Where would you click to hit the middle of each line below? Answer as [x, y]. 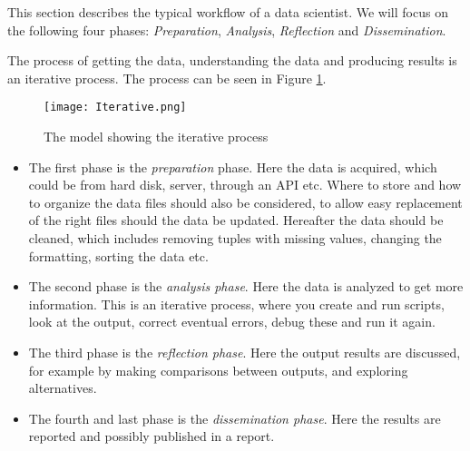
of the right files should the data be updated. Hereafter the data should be [236, 220]
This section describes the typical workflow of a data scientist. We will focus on [228, 12]
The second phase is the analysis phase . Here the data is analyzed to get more [246, 286]
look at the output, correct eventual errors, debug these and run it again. [232, 322]
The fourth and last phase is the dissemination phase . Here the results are [235, 418]
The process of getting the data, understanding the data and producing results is [232, 60]
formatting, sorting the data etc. [118, 255]
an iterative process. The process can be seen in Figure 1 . [167, 78]
